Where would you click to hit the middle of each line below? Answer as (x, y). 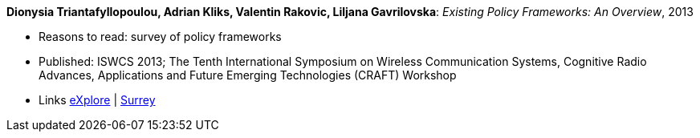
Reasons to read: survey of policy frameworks (160, 37)
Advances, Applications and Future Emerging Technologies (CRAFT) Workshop (248, 75)
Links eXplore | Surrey (97, 100)
